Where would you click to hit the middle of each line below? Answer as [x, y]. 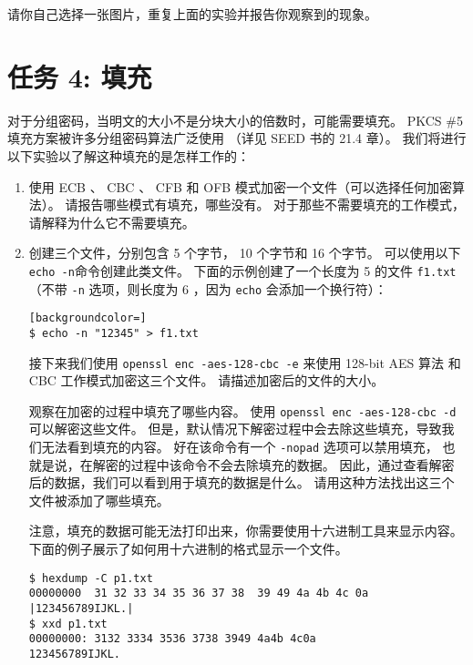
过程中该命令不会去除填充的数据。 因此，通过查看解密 [293, 464]
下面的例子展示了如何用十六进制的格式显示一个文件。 [188, 549]
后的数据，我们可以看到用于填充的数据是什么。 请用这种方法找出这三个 [242, 482]
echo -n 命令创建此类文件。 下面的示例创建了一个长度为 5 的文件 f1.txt [242, 270]
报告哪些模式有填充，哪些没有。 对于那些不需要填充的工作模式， [272, 205]
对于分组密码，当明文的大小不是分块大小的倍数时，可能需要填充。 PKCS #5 [235, 120]
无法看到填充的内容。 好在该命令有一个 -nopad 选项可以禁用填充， [240, 446]
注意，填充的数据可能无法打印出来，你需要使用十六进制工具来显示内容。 [246, 531]
